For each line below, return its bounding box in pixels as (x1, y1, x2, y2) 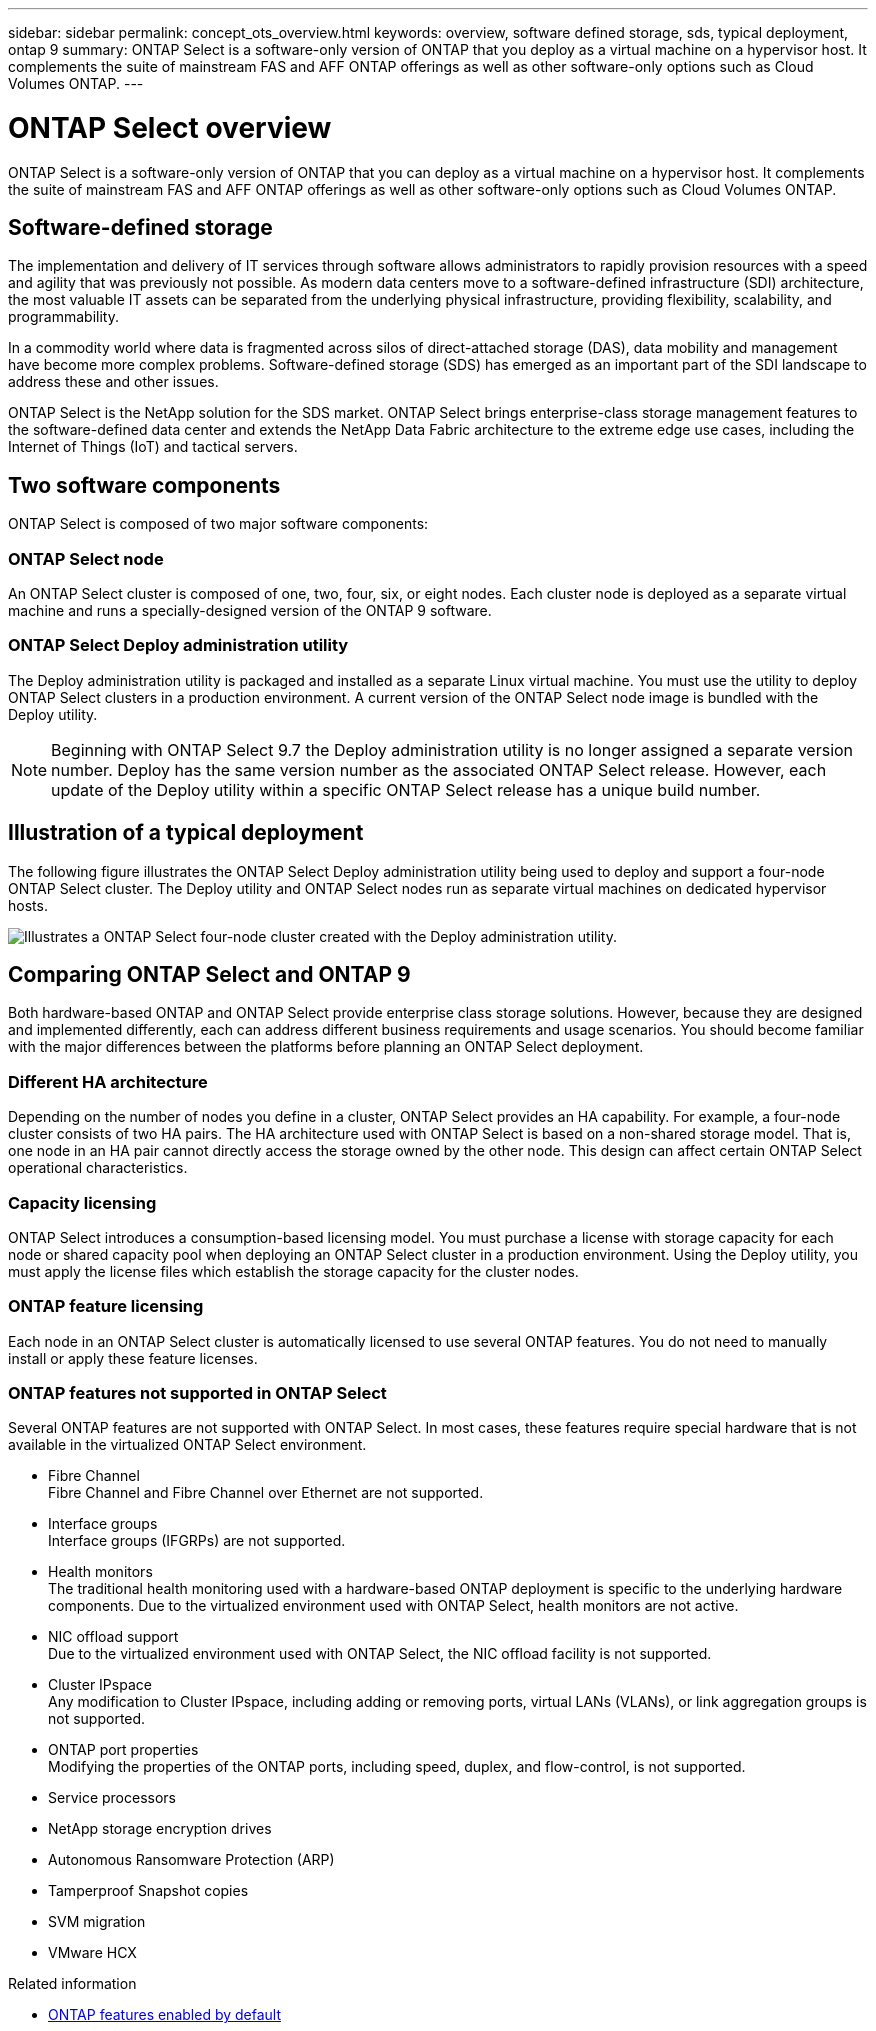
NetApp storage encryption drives (48, 1820, 272, 1838)
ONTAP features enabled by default (48, 2006, 282, 2024)
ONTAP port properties (48, 1741, 199, 1759)
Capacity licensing (8, 1192, 157, 1213)
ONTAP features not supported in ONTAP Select (8, 1383, 387, 1403)
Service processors (48, 1789, 176, 1807)
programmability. (8, 308, 119, 326)
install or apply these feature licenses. (8, 1349, 258, 1367)
